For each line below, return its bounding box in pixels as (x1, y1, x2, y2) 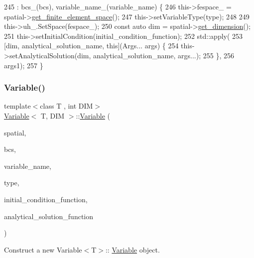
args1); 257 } (4, 60, 43, 70)
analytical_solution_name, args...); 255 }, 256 (93, 50, 234, 60)
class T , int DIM (40, 101, 93, 111)
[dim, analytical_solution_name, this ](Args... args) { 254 (4, 40, 179, 51)
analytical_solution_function (4, 211, 94, 221)
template (4, 101, 31, 111)
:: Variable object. (105, 244, 160, 255)
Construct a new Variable (4, 244, 82, 255)
